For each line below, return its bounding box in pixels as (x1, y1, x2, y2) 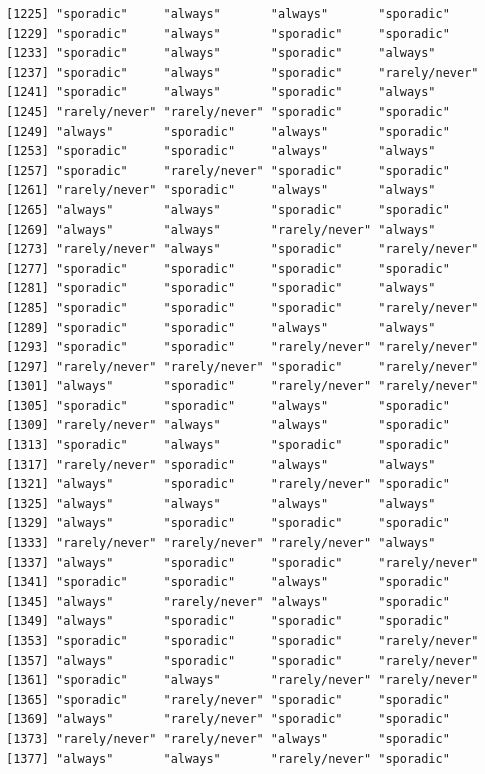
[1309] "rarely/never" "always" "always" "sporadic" (6, 418, 450, 433)
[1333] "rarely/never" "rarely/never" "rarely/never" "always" (6, 536, 436, 551)
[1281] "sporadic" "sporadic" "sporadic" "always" (6, 281, 436, 296)
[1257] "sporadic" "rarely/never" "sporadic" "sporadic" (6, 163, 450, 178)
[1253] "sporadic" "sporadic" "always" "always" (6, 144, 436, 159)
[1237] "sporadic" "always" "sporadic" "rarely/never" (6, 65, 479, 80)
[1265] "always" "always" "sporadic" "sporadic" (6, 202, 450, 217)
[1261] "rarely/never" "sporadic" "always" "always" (6, 183, 436, 198)
